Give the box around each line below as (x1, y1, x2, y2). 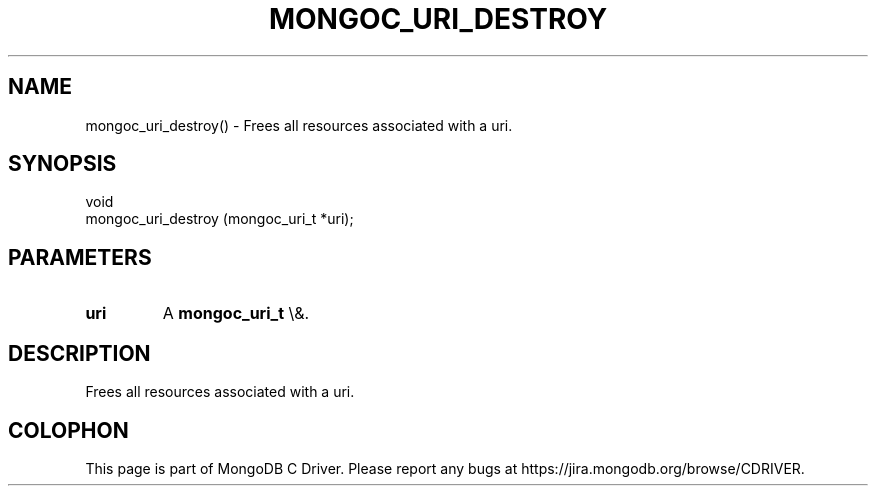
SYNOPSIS (8, 151, 117, 177)
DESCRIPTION (8, 340, 151, 366)
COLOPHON (8, 417, 129, 443)
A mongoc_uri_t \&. (162, 303, 310, 324)
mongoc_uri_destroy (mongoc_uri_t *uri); (85, 210, 354, 228)
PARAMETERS (8, 244, 152, 270)
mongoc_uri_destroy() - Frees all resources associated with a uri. (85, 116, 513, 134)
